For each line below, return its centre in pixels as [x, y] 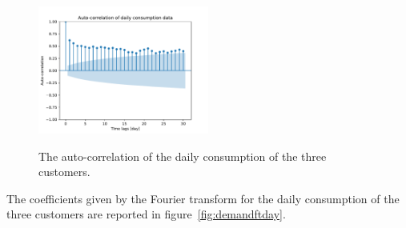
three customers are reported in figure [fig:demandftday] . [146, 214]
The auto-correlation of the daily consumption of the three [183, 156]
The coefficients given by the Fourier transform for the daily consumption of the [203, 198]
